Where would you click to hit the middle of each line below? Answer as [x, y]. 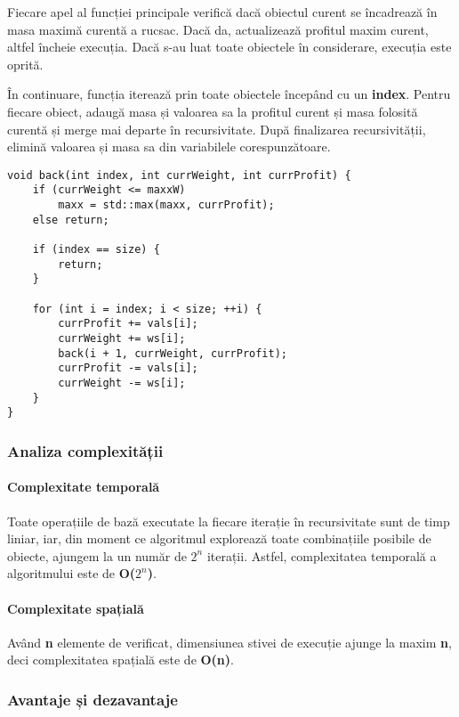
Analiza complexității [85, 450]
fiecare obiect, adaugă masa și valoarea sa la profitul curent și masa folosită [213, 111]
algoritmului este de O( [72, 573]
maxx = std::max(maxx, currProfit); [166, 205]
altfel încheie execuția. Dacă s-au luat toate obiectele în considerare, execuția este [229, 47]
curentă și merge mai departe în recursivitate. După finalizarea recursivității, [217, 129]
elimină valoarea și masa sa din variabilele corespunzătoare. [169, 147]
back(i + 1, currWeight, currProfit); [173, 353]
